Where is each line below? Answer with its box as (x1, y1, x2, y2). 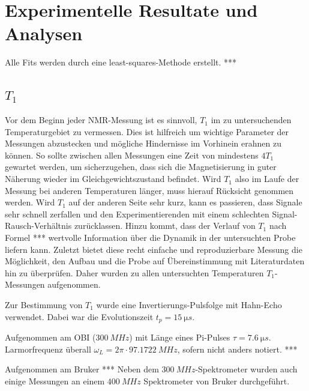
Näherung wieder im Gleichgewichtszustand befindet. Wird (5, 172, 221, 185)
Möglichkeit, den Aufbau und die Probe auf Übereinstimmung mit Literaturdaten (5, 255, 305, 267)
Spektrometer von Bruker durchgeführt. (143, 374, 290, 387)
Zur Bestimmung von (5, 299, 83, 311)
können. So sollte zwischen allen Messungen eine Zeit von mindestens (5, 148, 259, 161)
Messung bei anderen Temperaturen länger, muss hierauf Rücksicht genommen (5, 184, 294, 196)
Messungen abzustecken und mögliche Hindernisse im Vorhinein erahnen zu (5, 137, 281, 150)
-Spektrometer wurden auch (195, 363, 298, 375)
